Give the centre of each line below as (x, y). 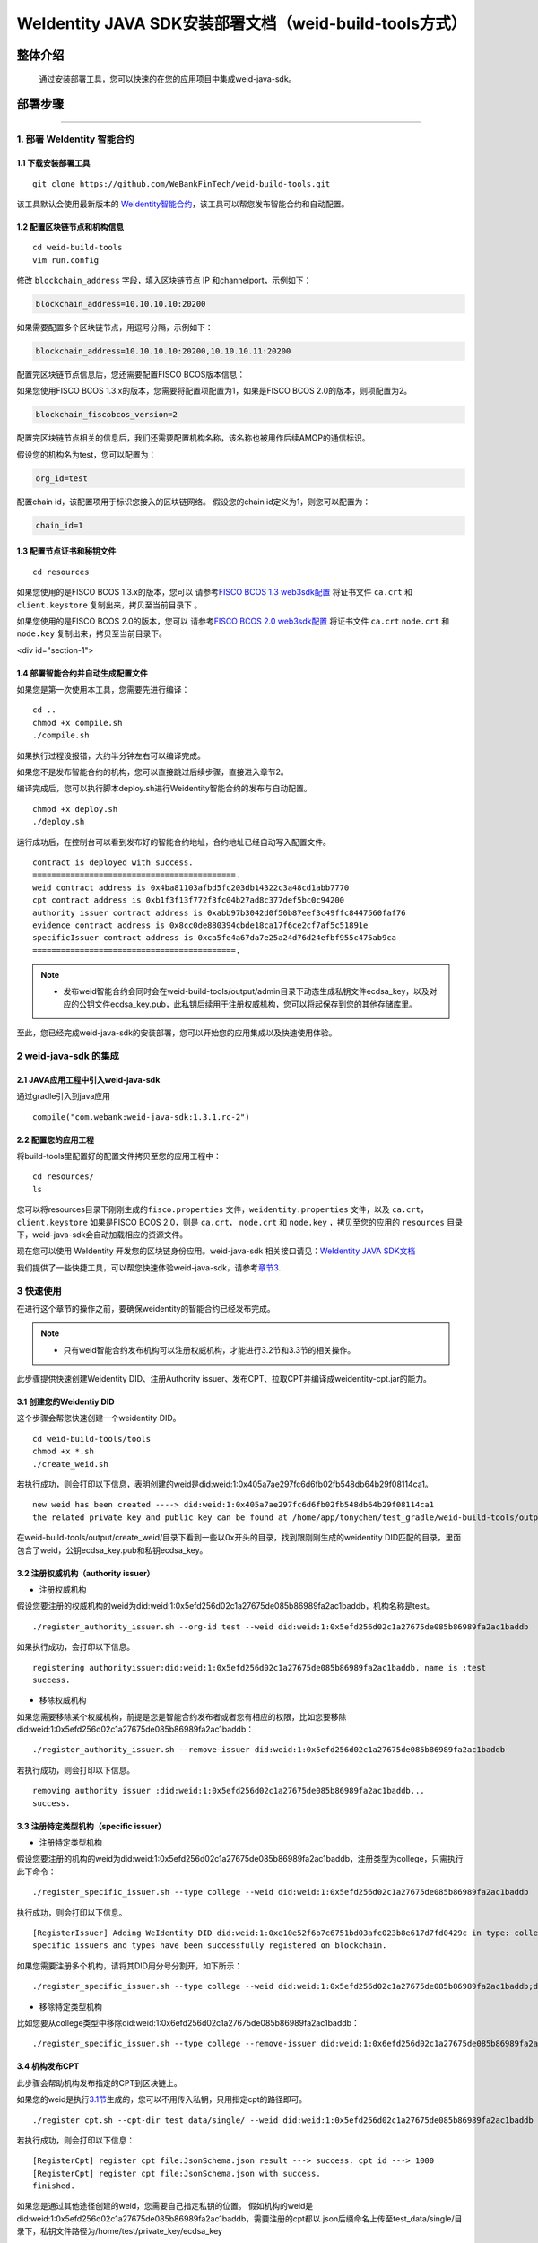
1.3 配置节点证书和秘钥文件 (66, 551)
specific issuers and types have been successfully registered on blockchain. (210, 1946)
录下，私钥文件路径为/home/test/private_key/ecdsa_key (120, 2231)
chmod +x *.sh (63, 1452)
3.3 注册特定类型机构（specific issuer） (91, 1826)
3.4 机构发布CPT (48, 2066)
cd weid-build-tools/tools (92, 1439)
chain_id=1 (59, 525)
